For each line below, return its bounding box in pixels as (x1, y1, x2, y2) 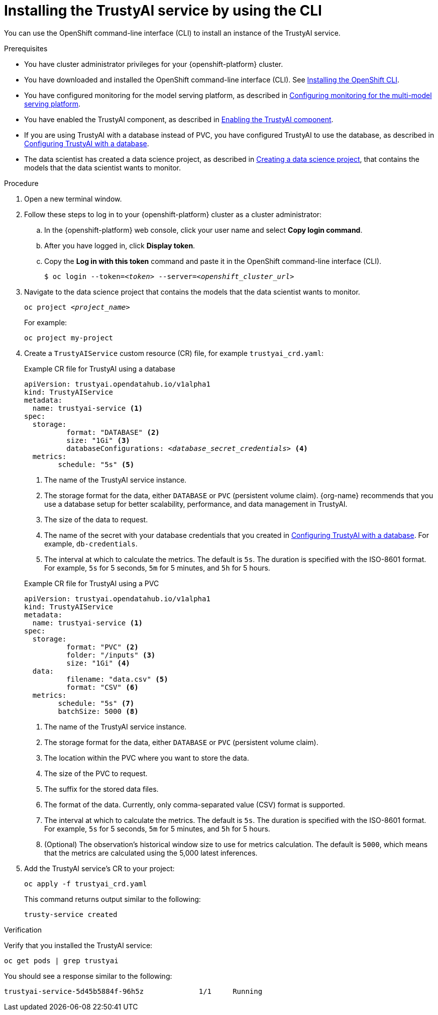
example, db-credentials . (44, 539, 138, 548)
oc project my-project (24, 333, 114, 342)
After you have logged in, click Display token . (44, 241, 195, 250)
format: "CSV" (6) (66, 683, 139, 691)
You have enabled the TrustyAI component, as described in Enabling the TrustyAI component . (24, 115, 334, 124)
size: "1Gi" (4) (66, 659, 130, 667)
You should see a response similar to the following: (4, 971, 172, 980)
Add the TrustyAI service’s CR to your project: (24, 864, 175, 873)
